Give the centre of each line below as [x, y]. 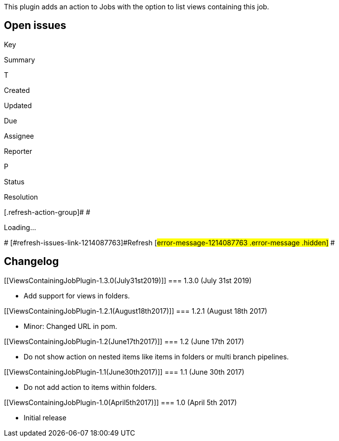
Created [17, 90]
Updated [18, 105]
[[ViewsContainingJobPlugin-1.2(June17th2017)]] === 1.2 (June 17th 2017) [124, 341]
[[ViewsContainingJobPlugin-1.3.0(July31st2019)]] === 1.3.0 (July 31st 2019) [128, 280]
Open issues [35, 26]
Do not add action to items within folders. [90, 387]
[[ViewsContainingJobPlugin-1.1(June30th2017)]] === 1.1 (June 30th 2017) [124, 372]
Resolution [21, 197]
